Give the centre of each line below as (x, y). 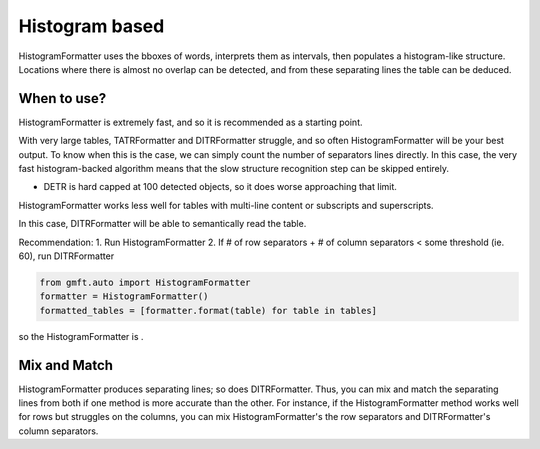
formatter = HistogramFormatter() (124, 296)
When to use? (62, 98)
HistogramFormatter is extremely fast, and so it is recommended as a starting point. (191, 122)
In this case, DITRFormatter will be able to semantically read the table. (162, 224)
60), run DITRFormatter (66, 256)
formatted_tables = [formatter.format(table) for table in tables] (208, 310)
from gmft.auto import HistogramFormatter (145, 282)
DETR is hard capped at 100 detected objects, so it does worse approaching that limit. (220, 187)
